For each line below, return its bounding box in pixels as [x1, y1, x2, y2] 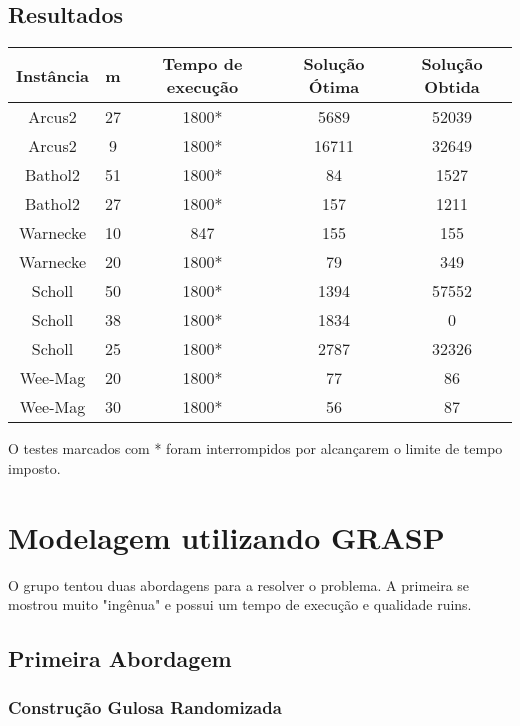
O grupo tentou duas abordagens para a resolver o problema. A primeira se [8, 574, 470, 595]
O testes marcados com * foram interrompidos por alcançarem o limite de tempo [8, 438, 503, 459]
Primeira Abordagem [8, 643, 232, 674]
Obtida [424, 75, 480, 99]
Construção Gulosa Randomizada [8, 695, 282, 720]
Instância [16, 63, 90, 87]
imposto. [8, 457, 61, 478]
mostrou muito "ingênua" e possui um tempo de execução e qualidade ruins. [8, 594, 472, 615]
